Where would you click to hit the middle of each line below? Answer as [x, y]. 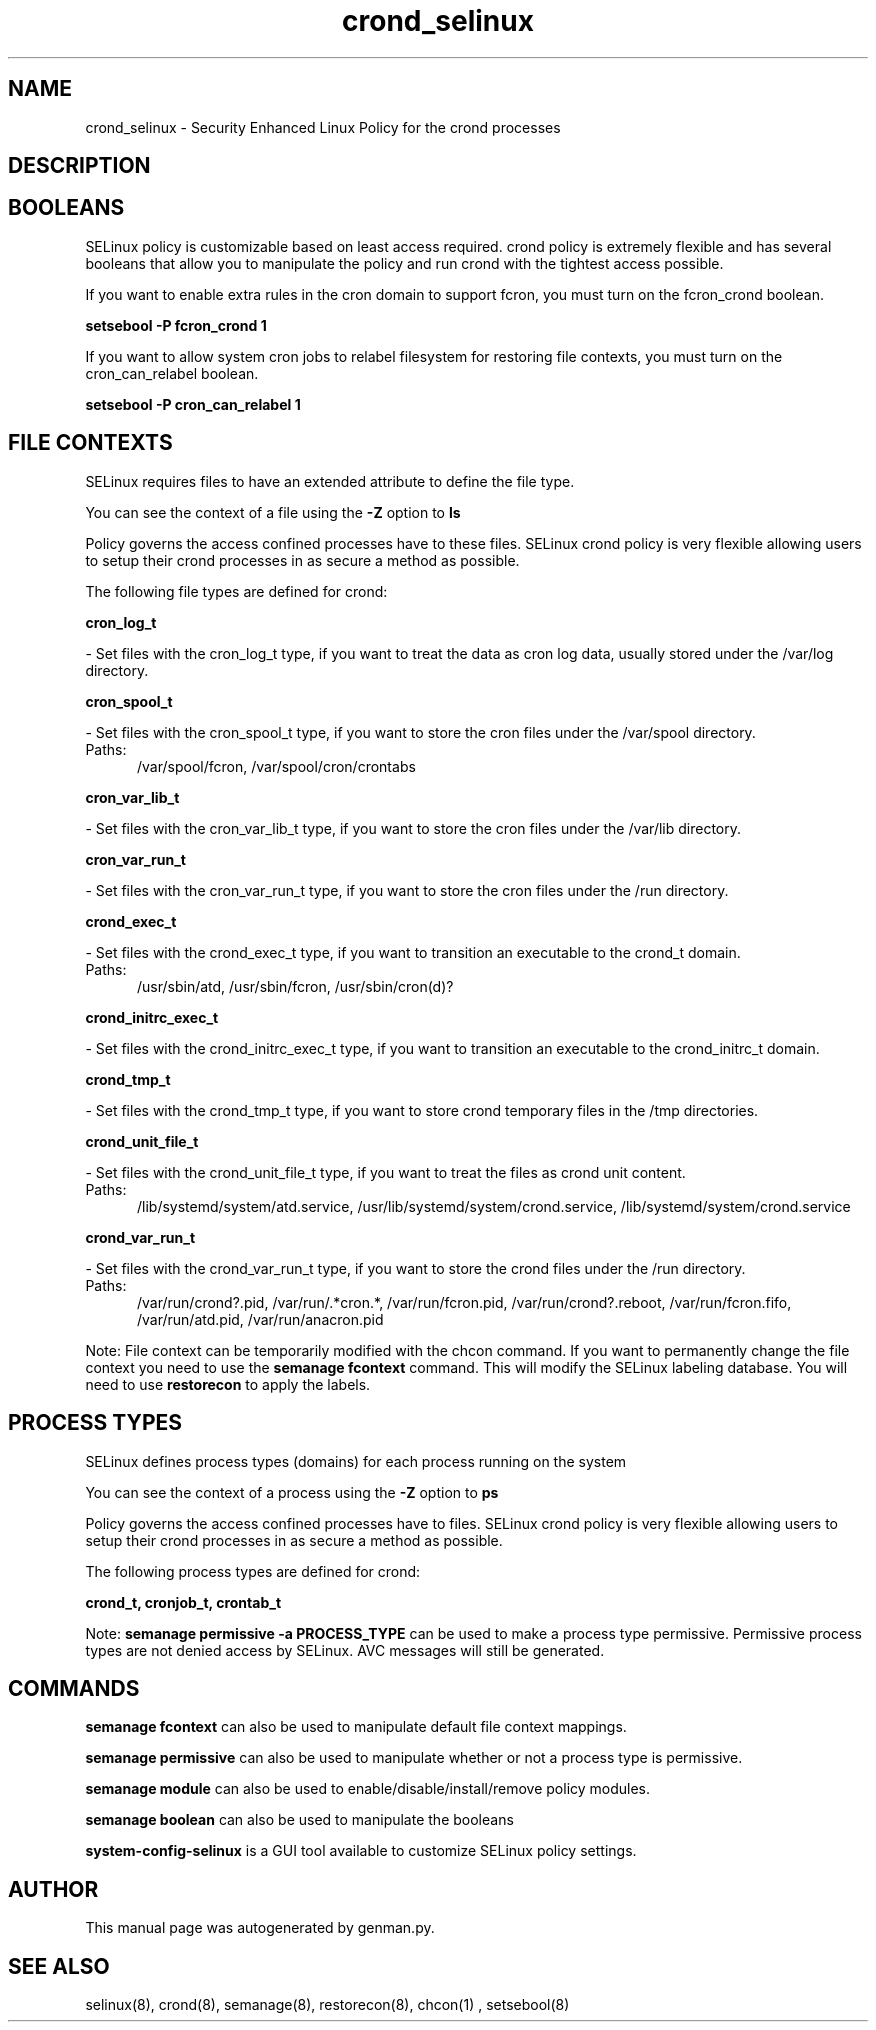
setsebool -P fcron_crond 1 [176, 325]
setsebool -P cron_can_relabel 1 [193, 404]
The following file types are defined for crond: [236, 591]
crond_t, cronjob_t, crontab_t [183, 1602]
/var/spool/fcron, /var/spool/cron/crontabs [276, 766]
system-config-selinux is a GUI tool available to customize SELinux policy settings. [361, 1851]
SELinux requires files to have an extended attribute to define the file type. [330, 481]
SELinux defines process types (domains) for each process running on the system [356, 1461]
